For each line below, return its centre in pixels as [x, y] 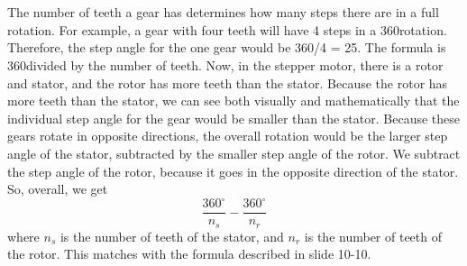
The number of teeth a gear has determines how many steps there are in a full [223, 12]
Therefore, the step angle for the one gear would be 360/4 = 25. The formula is [227, 47]
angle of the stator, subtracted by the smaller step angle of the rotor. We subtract [234, 153]
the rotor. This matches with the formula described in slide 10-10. [189, 254]
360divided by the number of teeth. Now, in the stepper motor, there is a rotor [225, 64]
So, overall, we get [58, 189]
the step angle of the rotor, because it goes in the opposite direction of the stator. [233, 171]
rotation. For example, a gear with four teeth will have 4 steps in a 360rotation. [227, 29]
